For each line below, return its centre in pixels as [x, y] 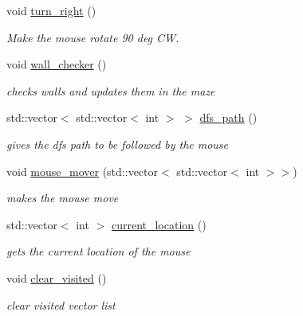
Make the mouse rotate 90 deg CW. [93, 37]
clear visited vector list [61, 304]
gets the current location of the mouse [98, 251]
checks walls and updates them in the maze [111, 90]
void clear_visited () [57, 277]
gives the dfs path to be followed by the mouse [118, 144]
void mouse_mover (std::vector [83, 171]
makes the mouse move [63, 198]
